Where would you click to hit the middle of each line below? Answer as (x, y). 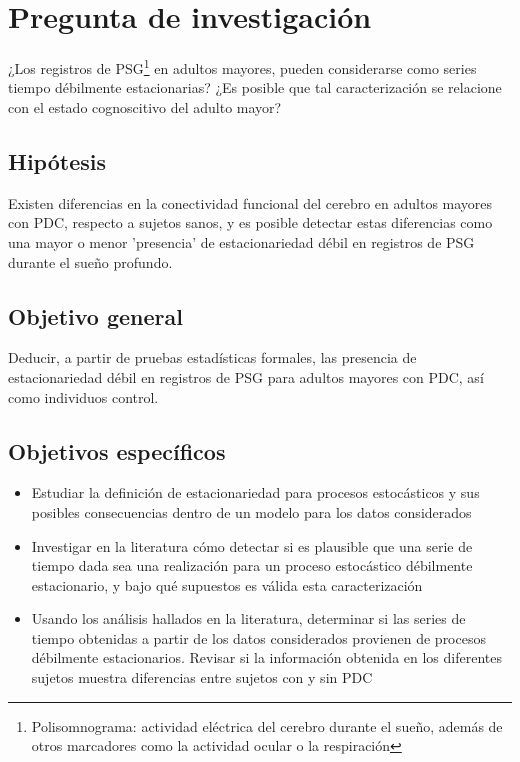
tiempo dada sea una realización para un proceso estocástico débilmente (252, 565)
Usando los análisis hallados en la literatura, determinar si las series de (248, 618)
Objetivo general (95, 315)
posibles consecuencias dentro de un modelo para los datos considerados (251, 511)
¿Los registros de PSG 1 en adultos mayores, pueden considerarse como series (242, 66)
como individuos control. (83, 396)
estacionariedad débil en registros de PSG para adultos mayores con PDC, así (246, 376)
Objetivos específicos (117, 450)
